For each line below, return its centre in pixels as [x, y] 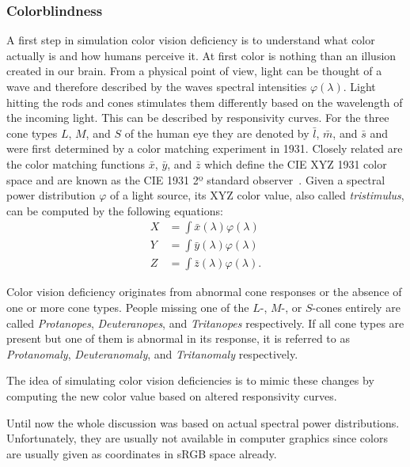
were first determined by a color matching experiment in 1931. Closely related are [205, 148]
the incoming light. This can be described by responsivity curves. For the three [198, 118]
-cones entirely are [356, 308]
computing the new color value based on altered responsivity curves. [172, 396]
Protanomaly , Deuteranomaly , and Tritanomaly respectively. [152, 353]
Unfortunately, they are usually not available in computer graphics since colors [197, 438]
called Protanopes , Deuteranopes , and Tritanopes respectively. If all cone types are [205, 323]
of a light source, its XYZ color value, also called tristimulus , [257, 195]
